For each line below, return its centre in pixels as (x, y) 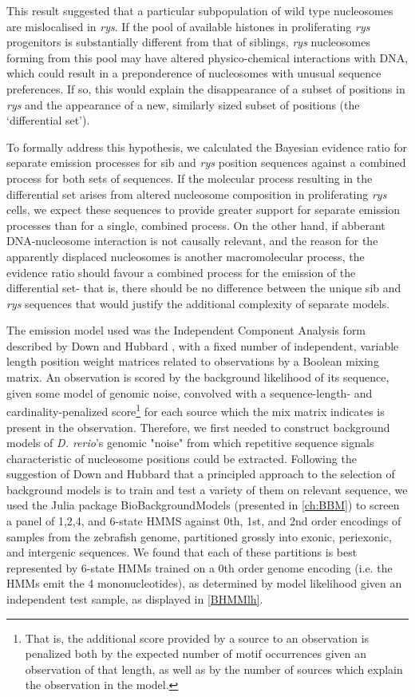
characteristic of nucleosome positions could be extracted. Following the (182, 458)
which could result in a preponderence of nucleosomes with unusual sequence (194, 73)
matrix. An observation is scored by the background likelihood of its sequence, (198, 377)
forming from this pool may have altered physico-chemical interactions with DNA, (207, 57)
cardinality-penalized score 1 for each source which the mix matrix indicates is (196, 410)
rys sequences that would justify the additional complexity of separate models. (198, 303)
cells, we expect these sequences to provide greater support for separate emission (204, 210)
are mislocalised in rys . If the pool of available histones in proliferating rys (188, 26)
